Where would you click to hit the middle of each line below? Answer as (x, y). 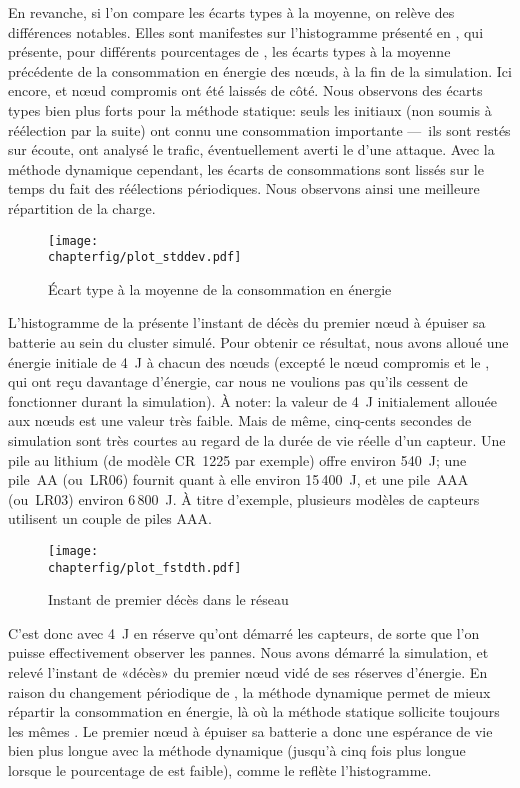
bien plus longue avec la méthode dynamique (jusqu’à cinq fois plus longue (237, 750)
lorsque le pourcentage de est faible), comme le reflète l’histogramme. (220, 770)
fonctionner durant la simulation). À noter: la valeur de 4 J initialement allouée (252, 400)
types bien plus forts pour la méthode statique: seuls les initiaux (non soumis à (250, 109)
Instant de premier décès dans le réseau (168, 599)
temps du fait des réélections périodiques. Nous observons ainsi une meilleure (244, 188)
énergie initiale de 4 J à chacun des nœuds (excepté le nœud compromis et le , (249, 361)
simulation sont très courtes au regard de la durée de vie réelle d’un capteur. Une (257, 440)
